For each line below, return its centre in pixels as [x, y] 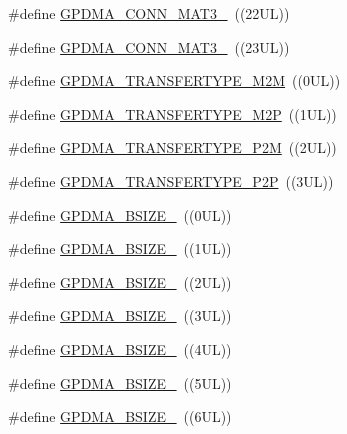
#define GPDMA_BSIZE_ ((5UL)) [120, 382]
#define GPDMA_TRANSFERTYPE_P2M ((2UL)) [172, 147]
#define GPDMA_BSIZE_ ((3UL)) [120, 315]
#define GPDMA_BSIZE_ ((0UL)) [120, 214]
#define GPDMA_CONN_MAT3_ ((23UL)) [149, 46]
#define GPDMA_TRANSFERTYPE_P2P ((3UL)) [171, 180]
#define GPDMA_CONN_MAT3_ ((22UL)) [149, 13]
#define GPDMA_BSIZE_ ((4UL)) [120, 348]
